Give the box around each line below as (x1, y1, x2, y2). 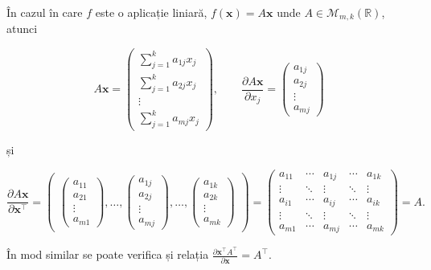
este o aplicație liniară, (95, 4, 207, 20)
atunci (6, 20, 38, 37)
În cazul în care (6, 4, 83, 20)
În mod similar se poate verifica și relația (6, 246, 209, 263)
